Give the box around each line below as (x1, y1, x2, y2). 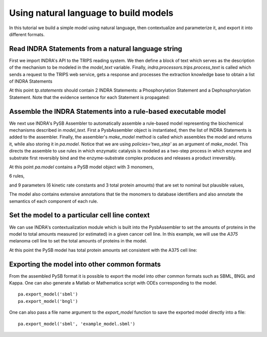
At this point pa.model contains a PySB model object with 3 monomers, (9, 164, 154, 170)
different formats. (9, 31, 45, 37)
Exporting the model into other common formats (9, 260, 161, 268)
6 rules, (9, 173, 25, 179)
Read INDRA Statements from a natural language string (9, 45, 182, 53)
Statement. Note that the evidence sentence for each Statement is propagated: (9, 94, 170, 100)
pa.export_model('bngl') (18, 298, 78, 304)
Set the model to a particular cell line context (9, 211, 150, 220)
